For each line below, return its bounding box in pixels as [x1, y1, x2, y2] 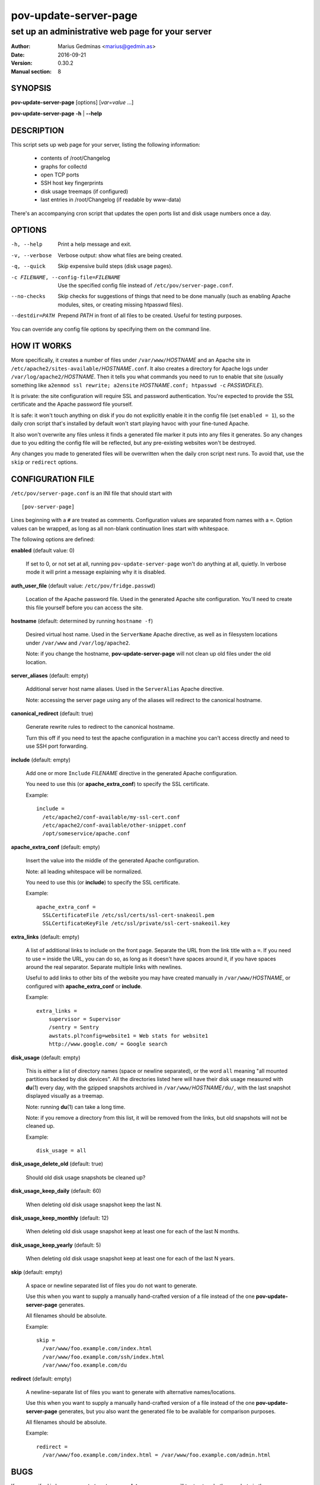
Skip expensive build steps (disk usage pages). [57, 263, 173, 270]
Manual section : [11, 68, 52, 75]
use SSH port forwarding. [25, 742, 88, 750]
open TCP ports [40, 171, 79, 178]
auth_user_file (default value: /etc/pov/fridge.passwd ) [11, 582, 156, 589]
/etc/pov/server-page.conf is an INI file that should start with [11, 489, 172, 497]
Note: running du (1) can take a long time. [25, 1103, 126, 1110]
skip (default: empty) [11, 1268, 63, 1275]
